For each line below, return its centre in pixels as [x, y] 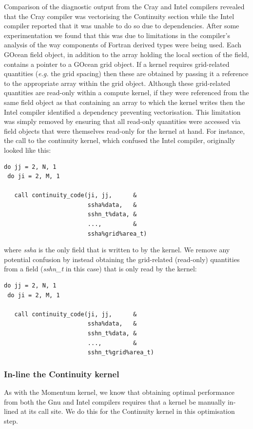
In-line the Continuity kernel [62, 374]
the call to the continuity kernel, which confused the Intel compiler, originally [120, 140]
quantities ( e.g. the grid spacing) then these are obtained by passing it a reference [126, 73]
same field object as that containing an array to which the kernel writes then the [125, 102]
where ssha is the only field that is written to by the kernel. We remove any [117, 250]
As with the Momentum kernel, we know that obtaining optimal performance [119, 392]
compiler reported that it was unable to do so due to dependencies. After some [122, 26]
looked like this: [28, 150]
